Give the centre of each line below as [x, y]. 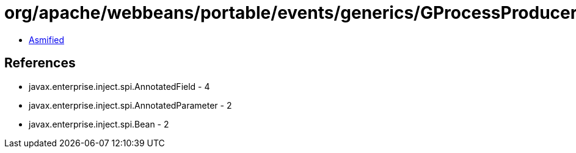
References [40, 63]
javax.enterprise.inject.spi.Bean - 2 [99, 124]
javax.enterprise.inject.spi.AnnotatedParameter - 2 [130, 105]
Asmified [47, 39]
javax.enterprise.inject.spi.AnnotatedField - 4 [119, 86]
